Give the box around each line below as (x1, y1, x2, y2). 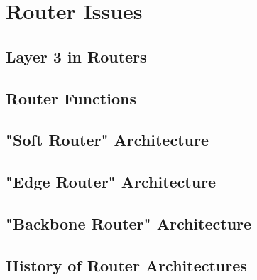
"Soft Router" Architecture (6, 129, 209, 151)
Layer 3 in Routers (6, 45, 147, 67)
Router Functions (6, 87, 136, 109)
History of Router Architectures (6, 254, 247, 276)
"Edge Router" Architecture (6, 171, 217, 193)
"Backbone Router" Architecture (6, 212, 252, 234)
